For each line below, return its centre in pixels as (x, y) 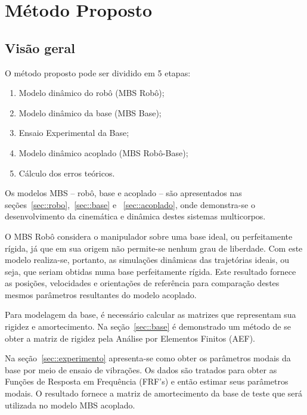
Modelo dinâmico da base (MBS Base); (90, 112)
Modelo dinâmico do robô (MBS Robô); (92, 93)
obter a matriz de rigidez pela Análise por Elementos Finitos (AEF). (130, 338)
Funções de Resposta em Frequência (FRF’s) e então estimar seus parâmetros (147, 381)
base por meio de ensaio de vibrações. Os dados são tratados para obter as (141, 369)
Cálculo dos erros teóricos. (67, 173)
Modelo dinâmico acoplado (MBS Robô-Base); (103, 152)
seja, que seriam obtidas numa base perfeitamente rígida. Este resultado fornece (151, 271)
